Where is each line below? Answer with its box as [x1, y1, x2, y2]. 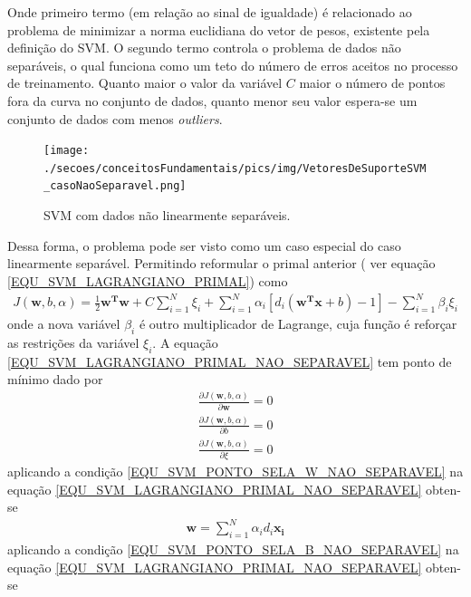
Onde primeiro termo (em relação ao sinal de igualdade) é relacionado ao [7, 3, 412, 21]
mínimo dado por [7, 370, 103, 389]
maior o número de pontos [299, 73, 446, 92]
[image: [43, 144, 90, 158]
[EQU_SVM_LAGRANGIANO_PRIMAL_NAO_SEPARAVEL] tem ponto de [7, 351, 452, 371]
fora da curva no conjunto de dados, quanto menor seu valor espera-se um [7, 91, 418, 110]
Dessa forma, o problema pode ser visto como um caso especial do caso [7, 236, 401, 255]
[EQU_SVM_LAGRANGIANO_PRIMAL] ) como [7, 271, 288, 290]
